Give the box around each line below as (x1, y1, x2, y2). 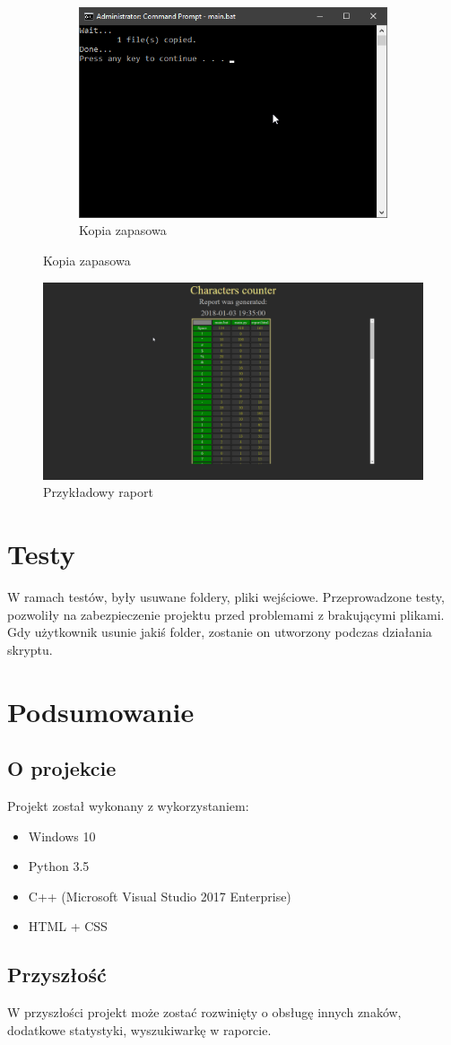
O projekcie (7, 754, 117, 782)
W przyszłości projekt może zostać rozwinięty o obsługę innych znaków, (7, 1003, 402, 1022)
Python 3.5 (28, 857, 90, 875)
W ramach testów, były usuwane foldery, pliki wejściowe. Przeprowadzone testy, (7, 588, 445, 606)
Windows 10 (28, 826, 96, 845)
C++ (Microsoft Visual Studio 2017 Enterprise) (28, 886, 291, 905)
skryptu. (7, 640, 53, 658)
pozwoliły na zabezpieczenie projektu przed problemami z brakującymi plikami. (7, 605, 445, 623)
